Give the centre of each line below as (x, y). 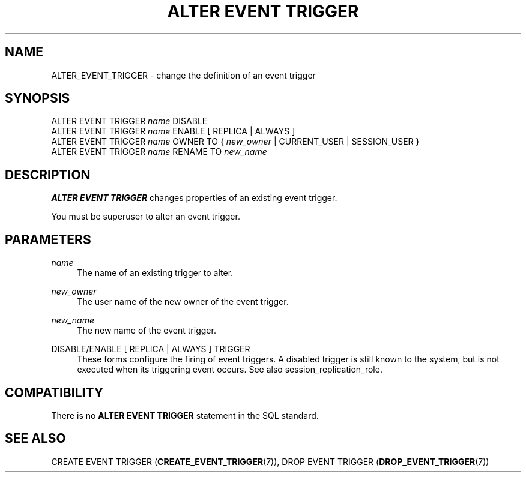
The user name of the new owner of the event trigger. (183, 302)
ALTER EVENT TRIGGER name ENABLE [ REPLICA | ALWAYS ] (173, 131)
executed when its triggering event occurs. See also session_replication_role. (230, 370)
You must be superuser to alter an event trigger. (146, 217)
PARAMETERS (48, 239)
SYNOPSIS (38, 98)
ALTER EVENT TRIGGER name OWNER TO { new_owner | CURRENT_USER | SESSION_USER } (235, 142)
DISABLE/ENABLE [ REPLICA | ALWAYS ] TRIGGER (151, 349)
